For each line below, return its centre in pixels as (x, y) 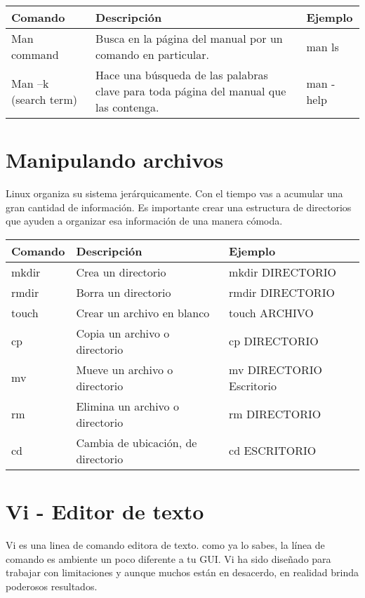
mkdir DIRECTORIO (283, 272)
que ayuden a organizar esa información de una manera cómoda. (144, 221)
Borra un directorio (124, 292)
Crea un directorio (121, 272)
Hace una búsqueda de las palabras (182, 75)
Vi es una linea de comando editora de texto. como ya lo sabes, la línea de (165, 545)
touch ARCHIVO (271, 312)
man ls (323, 46)
